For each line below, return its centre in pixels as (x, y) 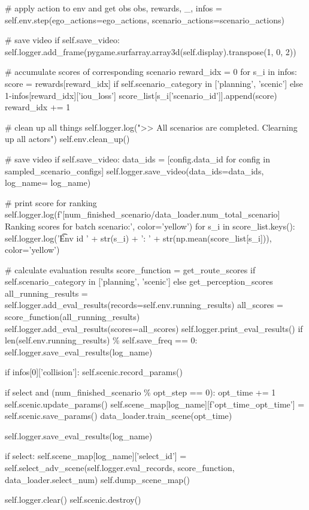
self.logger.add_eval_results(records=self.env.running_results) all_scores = (144, 305)
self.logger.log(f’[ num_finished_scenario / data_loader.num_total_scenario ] (143, 214)
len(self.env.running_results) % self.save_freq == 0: (101, 340)
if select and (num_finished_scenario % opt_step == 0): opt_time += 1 (140, 392)
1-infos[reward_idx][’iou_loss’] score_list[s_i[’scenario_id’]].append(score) (141, 95)
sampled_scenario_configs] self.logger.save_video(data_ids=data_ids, (134, 170)
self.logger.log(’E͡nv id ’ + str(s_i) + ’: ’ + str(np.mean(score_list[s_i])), (138, 238)
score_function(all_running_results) (72, 317)
